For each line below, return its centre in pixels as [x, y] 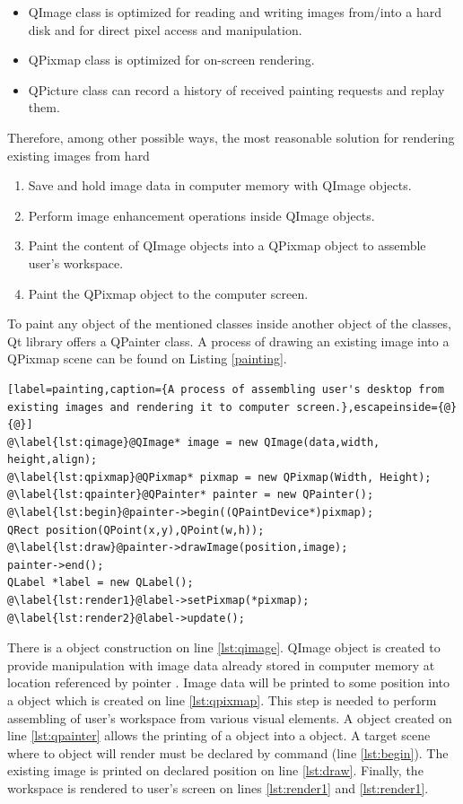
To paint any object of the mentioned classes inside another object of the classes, [229, 323]
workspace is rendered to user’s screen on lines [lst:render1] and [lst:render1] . [218, 787]
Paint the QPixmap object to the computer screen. [168, 293]
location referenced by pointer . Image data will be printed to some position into [229, 682]
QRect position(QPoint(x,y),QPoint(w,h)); [136, 530]
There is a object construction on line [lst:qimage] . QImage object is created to [224, 647]
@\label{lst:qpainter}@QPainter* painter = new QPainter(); [191, 495]
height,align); [52, 460]
